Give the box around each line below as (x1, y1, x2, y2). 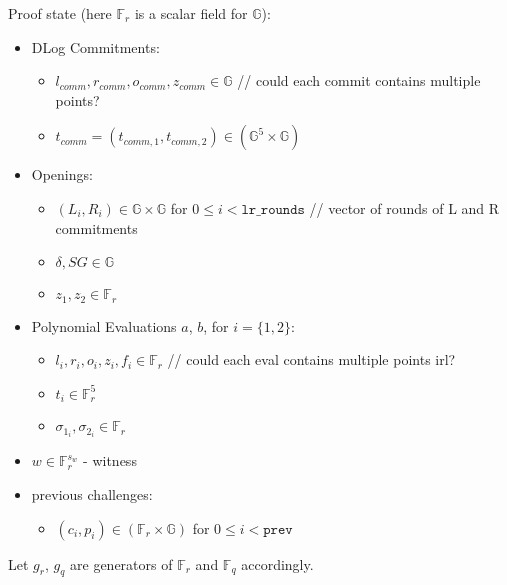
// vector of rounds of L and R (309, 197, 500, 218)
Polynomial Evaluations (31, 315, 177, 336)
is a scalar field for (134, 3, 248, 23)
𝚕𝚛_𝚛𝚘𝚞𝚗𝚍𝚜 (241, 202, 305, 217)
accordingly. (241, 553, 314, 574)
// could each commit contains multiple (237, 70, 481, 91)
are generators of (70, 553, 173, 574)
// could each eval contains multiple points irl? (167, 349, 456, 370)
